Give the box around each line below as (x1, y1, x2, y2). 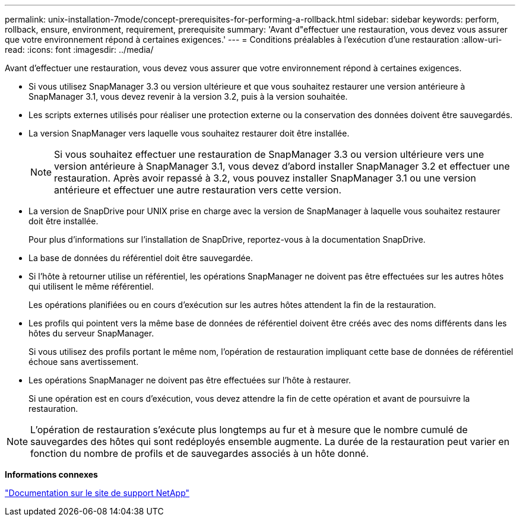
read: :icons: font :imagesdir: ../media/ (5, 45, 154, 55)
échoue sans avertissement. (28, 357, 139, 367)
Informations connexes (5, 469, 98, 479)
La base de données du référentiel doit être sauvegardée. (28, 253, 253, 263)
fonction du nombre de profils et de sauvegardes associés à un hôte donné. (30, 447, 369, 459)
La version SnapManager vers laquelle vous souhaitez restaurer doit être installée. (28, 128, 350, 138)
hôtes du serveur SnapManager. (28, 328, 154, 338)
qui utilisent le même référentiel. (28, 281, 154, 291)
